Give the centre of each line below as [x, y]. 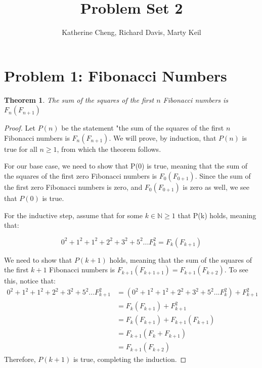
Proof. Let [20, 128]
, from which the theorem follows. [109, 149]
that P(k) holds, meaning [217, 215]
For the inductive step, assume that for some [73, 215]
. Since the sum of [223, 176]
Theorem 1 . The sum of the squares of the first [79, 99]
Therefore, [20, 359]
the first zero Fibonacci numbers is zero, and [73, 187]
